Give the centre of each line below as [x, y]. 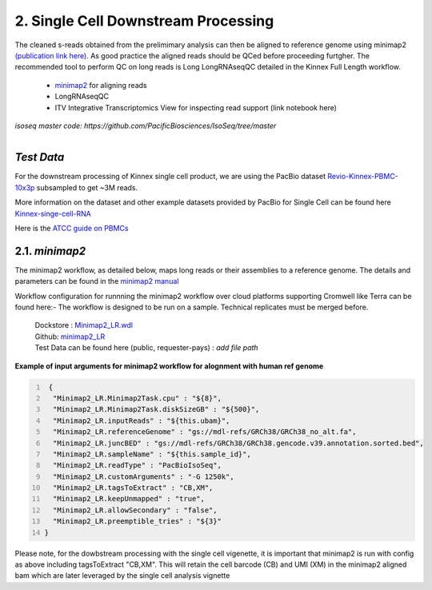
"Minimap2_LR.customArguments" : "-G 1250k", [144, 476]
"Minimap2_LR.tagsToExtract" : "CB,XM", [133, 488]
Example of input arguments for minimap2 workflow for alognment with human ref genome [169, 366]
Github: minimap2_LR [70, 337]
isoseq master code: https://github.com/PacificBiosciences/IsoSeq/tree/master [146, 126]
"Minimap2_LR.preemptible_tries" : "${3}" [137, 521]
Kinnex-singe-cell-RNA [53, 213]
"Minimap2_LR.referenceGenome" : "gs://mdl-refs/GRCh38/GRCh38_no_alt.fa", [204, 432]
